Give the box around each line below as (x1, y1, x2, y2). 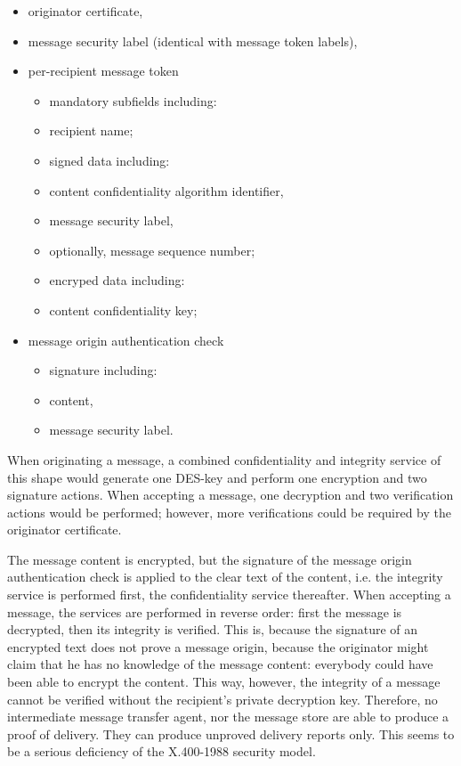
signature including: (49, 361, 158, 379)
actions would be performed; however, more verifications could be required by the (7, 502, 451, 521)
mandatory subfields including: (49, 91, 217, 110)
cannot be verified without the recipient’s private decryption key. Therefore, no (7, 689, 438, 708)
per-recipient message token (28, 61, 179, 80)
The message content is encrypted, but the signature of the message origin (7, 550, 412, 568)
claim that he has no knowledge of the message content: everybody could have (7, 655, 433, 673)
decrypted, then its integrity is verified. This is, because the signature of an (7, 620, 418, 639)
